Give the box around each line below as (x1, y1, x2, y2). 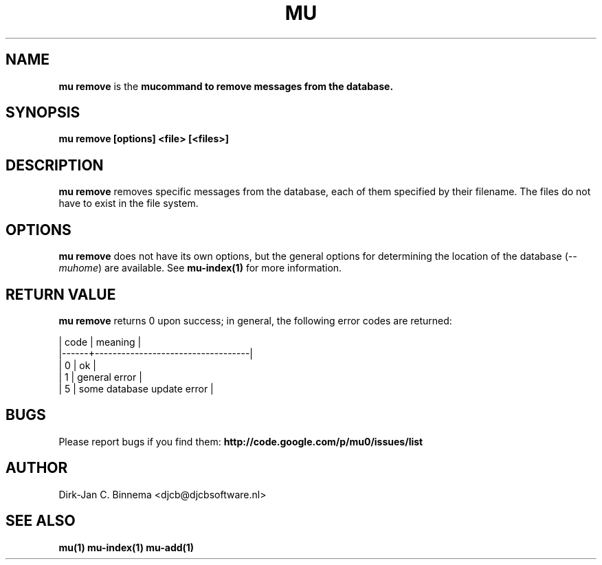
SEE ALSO (5, 512, 76, 530)
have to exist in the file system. (58, 197, 199, 210)
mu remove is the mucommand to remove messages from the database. (58, 80, 394, 92)
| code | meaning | (58, 335, 142, 348)
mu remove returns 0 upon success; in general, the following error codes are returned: (58, 314, 452, 326)
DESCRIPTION (5, 156, 104, 174)
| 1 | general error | (58, 370, 142, 383)
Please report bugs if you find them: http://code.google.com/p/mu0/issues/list (58, 435, 423, 447)
